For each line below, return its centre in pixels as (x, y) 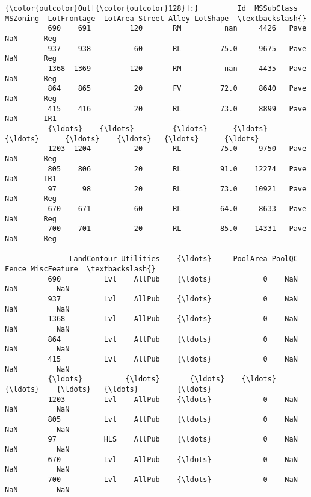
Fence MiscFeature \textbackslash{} (80, 269)
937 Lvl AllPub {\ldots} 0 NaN (173, 299)
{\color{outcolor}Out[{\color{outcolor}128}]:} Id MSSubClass (151, 8)
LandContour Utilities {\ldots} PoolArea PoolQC (183, 259)
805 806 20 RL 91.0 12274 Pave (177, 169)
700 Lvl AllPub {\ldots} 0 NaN (173, 479)
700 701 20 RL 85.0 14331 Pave (177, 229)
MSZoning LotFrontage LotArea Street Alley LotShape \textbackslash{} (156, 18)
